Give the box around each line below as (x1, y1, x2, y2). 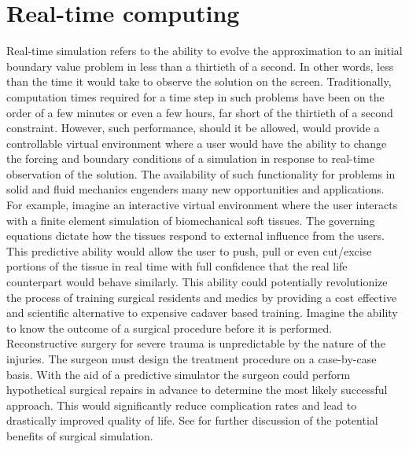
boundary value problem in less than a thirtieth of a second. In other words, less (6, 57, 394, 74)
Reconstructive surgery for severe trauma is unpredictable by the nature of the (6, 335, 385, 351)
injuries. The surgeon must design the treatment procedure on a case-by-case (6, 351, 377, 366)
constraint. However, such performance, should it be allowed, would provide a (6, 120, 380, 136)
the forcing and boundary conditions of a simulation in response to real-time (6, 150, 374, 167)
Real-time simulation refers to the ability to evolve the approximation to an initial (6, 42, 403, 59)
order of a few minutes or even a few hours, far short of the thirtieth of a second (6, 104, 393, 120)
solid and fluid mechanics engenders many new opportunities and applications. (6, 181, 385, 197)
